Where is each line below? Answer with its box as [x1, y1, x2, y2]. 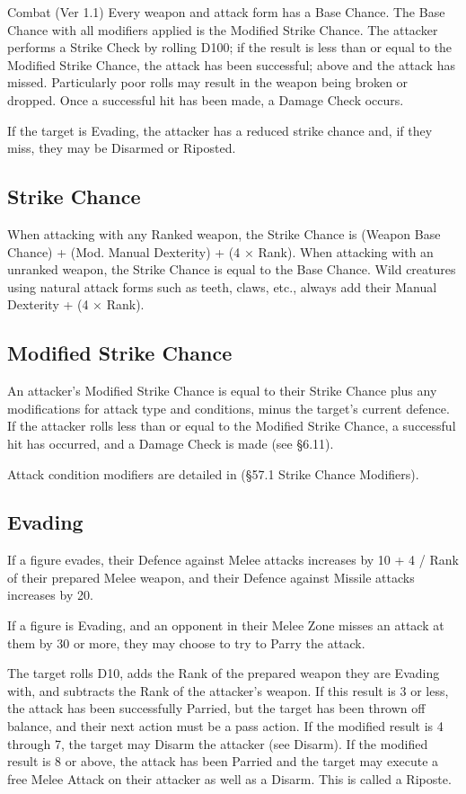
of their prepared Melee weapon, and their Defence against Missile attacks [7, 567, 415, 586]
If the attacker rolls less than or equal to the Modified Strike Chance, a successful [7, 416, 456, 435]
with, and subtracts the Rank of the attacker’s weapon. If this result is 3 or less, [7, 681, 449, 700]
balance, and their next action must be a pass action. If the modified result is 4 [7, 717, 444, 736]
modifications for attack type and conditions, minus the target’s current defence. [7, 398, 450, 417]
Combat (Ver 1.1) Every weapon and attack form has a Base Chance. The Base [7, 3, 445, 21]
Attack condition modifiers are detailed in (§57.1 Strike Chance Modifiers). [7, 464, 419, 483]
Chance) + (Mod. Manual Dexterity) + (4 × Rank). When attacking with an [7, 242, 434, 261]
